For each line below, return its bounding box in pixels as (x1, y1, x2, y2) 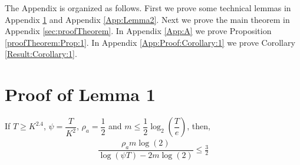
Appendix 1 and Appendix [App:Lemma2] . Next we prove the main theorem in (5, 13, 290, 25)
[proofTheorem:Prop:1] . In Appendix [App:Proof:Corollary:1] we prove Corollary (5, 36, 295, 48)
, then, (187, 120, 210, 132)
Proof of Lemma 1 (5, 82, 156, 106)
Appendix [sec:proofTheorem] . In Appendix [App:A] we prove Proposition (5, 25, 272, 37)
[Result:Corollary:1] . (5, 48, 77, 60)
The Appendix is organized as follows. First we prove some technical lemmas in (5, 2, 291, 14)
